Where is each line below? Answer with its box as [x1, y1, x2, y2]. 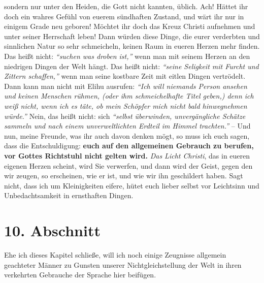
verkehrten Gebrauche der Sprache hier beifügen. [4, 269, 156, 280]
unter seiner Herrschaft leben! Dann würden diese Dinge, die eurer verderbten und [4, 30, 260, 41]
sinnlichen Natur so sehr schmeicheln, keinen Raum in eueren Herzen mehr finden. [4, 41, 260, 51]
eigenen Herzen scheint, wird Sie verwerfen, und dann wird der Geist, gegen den [4, 160, 253, 171]
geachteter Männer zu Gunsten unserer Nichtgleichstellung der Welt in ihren [4, 259, 242, 270]
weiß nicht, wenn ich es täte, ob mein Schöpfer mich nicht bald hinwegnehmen [4, 100, 247, 111]
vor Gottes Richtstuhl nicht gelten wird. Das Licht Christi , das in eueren [4, 150, 250, 161]
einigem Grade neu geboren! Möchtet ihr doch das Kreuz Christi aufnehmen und [4, 21, 255, 32]
